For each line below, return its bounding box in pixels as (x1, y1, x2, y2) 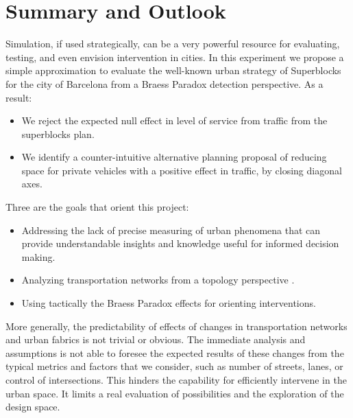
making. (21, 249, 56, 264)
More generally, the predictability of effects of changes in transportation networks (5, 318, 348, 333)
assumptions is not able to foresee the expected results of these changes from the (5, 345, 344, 360)
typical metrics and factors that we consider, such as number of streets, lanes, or (5, 359, 343, 373)
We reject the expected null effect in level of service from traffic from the (21, 113, 328, 128)
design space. (5, 399, 60, 414)
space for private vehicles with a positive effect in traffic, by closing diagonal (21, 163, 342, 177)
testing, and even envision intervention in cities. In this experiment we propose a (5, 49, 344, 64)
